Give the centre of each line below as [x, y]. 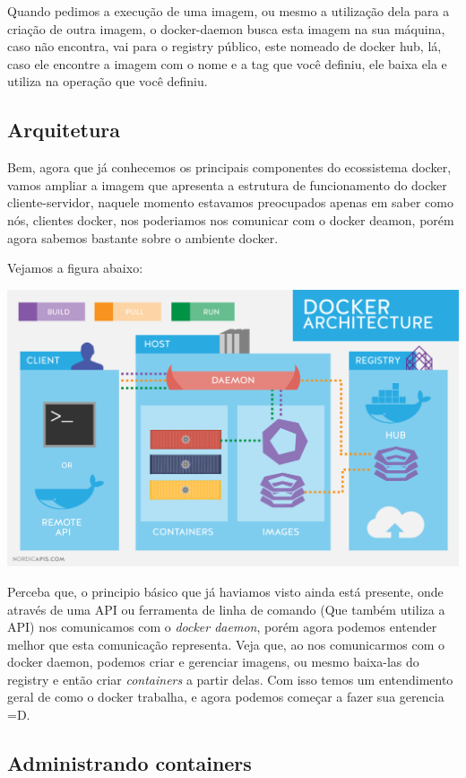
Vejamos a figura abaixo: [75, 268]
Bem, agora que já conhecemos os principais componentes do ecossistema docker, [229, 167]
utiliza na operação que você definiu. [108, 81]
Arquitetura [64, 130]
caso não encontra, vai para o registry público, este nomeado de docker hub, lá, [224, 46]
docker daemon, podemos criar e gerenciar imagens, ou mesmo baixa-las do [213, 662]
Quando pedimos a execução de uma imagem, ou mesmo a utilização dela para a [229, 11]
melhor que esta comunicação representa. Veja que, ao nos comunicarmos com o [226, 644]
